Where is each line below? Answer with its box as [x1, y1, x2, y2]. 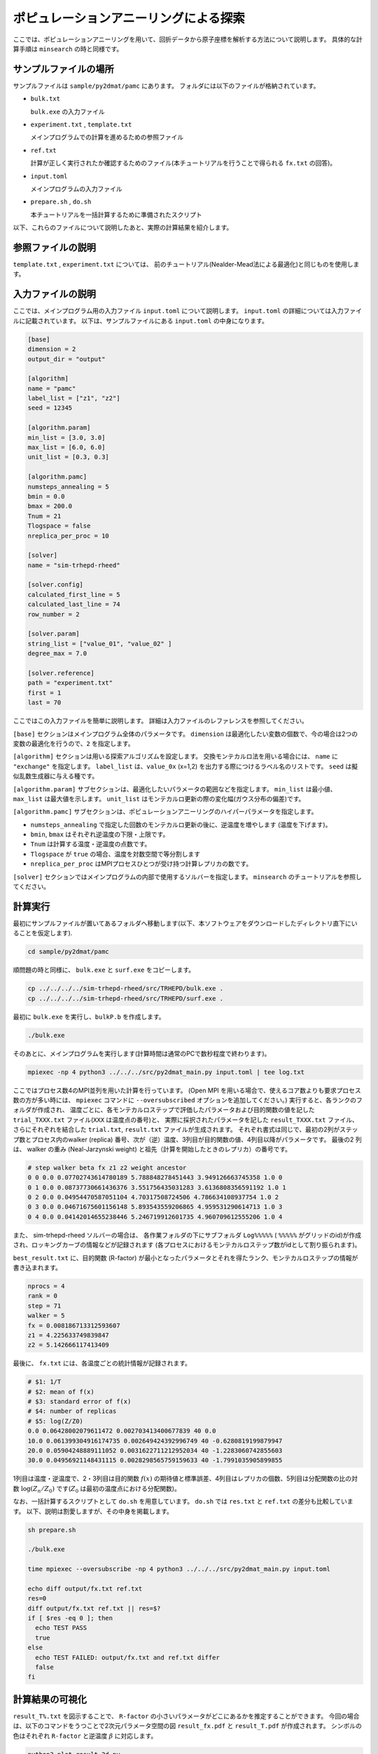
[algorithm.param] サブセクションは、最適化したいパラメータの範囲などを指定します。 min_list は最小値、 [13, 784, 337, 793]
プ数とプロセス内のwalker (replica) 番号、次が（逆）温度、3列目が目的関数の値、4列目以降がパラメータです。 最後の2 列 [13, 1135, 362, 1144]
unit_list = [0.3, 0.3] [27, 453, 110, 461]
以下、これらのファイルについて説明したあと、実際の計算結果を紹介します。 [13, 223, 233, 232]
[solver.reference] [27, 669, 94, 677]
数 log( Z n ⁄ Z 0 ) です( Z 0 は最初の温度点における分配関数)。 [13, 1484, 181, 1494]
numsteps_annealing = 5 [27, 483, 110, 490]
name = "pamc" [27, 384, 76, 392]
